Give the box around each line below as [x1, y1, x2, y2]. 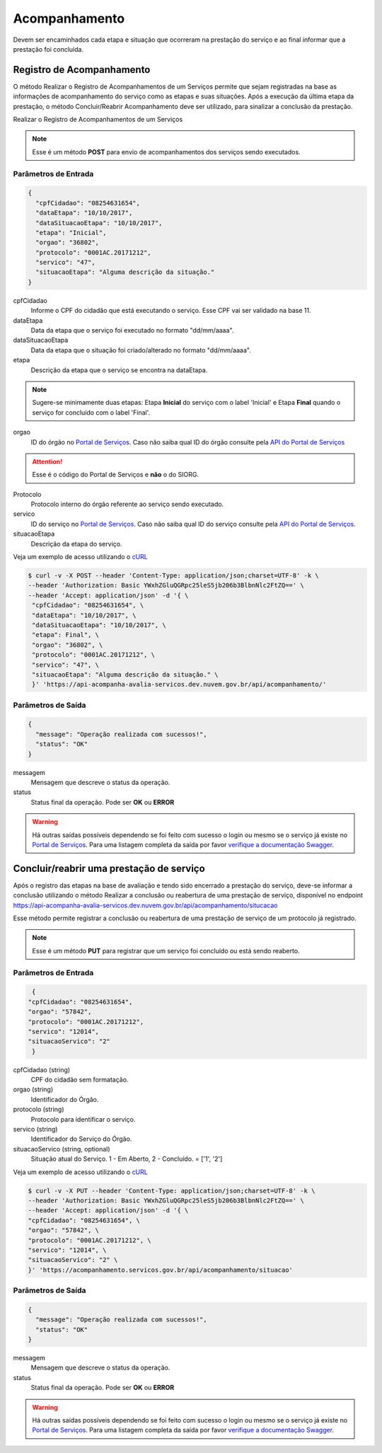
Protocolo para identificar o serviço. [30, 1115, 136, 1123]
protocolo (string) [13, 1105, 64, 1114]
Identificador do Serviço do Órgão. [30, 1135, 132, 1143]
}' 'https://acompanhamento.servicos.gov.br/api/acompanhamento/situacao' [28, 1265, 294, 1274]
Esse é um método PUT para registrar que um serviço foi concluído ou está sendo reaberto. [32, 946, 300, 955]
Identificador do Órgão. [30, 1095, 99, 1103]
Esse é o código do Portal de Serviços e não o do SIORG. [32, 471, 199, 479]
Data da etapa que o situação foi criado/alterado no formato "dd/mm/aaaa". [30, 345, 251, 354]
